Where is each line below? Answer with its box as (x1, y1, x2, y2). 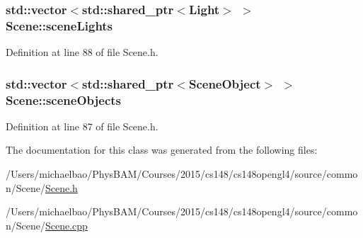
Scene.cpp (45, 217, 88, 232)
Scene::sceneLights (6, 16, 113, 34)
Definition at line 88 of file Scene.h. (6, 45, 159, 59)
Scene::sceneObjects (6, 91, 122, 108)
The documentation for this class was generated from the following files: (6, 142, 318, 157)
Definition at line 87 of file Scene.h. (6, 118, 159, 133)
